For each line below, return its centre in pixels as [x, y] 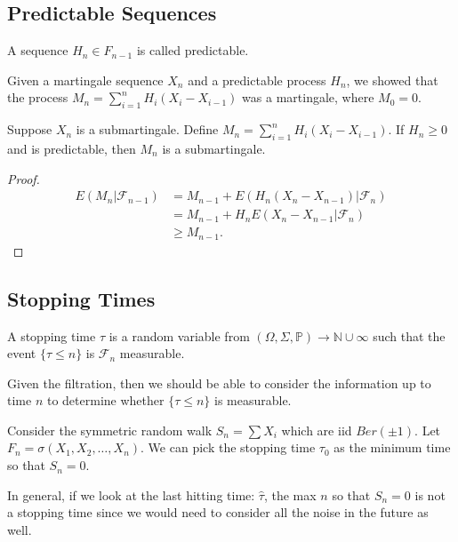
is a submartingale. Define [147, 129]
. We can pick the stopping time [228, 447]
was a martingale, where [308, 97]
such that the [409, 335]
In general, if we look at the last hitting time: [131, 494]
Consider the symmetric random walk [110, 430]
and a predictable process [257, 80]
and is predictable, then [72, 148]
